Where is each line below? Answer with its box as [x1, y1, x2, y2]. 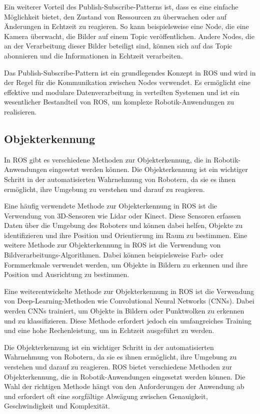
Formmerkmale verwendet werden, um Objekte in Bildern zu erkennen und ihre [4, 259, 248, 269]
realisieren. [4, 106, 37, 116]
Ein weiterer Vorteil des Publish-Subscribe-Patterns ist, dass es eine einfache [4, 1, 238, 11]
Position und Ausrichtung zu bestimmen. [4, 269, 129, 279]
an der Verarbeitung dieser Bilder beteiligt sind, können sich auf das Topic [4, 40, 232, 51]
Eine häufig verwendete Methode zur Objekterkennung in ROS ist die [4, 200, 217, 211]
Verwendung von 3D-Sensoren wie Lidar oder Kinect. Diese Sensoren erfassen [4, 210, 241, 220]
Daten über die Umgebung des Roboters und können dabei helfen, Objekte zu [4, 220, 243, 230]
